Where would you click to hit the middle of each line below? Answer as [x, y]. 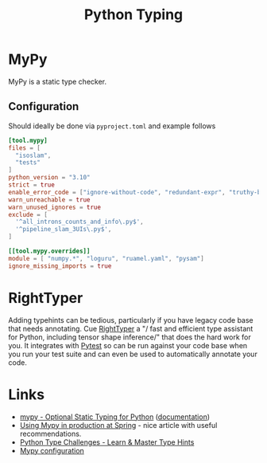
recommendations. [50, 434]
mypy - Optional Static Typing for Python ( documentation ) [115, 417]
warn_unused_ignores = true [55, 207]
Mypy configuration [52, 450]
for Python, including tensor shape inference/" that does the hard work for [130, 337]
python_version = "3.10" [49, 178]
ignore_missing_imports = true [60, 266]
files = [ [25, 148]
